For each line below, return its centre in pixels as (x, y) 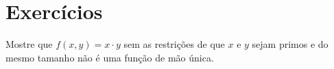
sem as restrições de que (174, 44)
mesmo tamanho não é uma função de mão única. (110, 57)
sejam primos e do (290, 44)
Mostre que (29, 44)
